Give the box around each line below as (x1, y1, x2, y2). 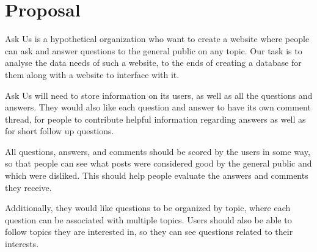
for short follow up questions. (5, 124, 114, 137)
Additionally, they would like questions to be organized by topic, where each (5, 201, 291, 214)
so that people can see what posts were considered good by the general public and (5, 157, 312, 170)
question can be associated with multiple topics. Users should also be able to (5, 213, 292, 226)
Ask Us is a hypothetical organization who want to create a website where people (5, 32, 310, 45)
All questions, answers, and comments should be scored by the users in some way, (5, 145, 310, 157)
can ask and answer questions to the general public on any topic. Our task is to (5, 44, 302, 57)
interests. (5, 237, 39, 250)
